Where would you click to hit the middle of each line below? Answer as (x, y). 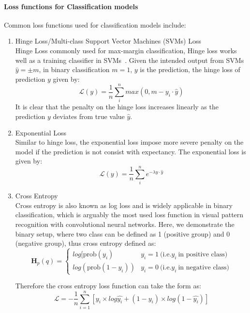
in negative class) (204, 268)
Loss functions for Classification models (71, 6)
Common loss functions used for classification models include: (95, 24)
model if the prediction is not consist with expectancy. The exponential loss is (131, 151)
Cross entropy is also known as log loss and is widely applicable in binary (124, 205)
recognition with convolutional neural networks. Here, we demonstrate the (125, 224)
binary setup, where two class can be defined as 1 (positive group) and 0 (123, 233)
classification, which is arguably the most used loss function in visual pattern (129, 215)
